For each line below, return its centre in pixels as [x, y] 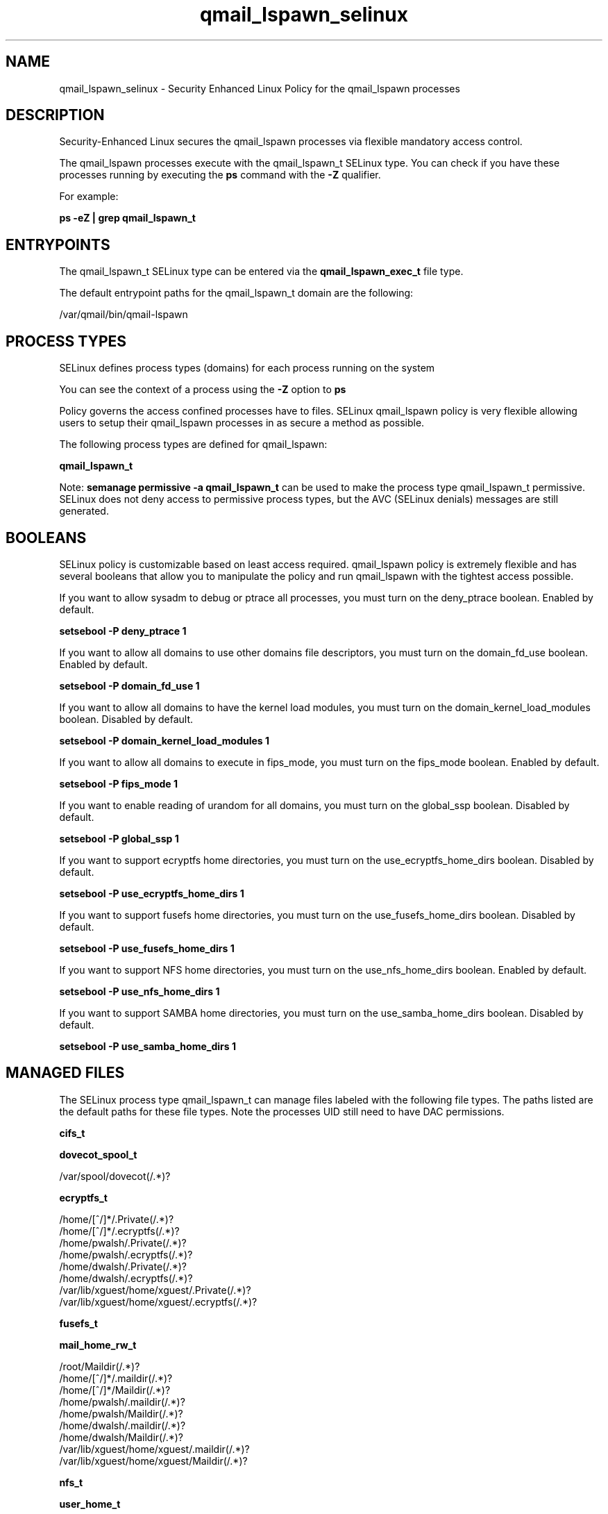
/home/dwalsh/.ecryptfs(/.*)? [126, 1278]
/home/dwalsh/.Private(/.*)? [123, 1266]
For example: [89, 197]
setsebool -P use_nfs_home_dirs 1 [140, 991]
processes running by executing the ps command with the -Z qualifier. [220, 175]
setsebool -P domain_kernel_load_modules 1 [164, 740]
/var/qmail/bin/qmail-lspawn [124, 315]
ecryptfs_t [83, 1197]
